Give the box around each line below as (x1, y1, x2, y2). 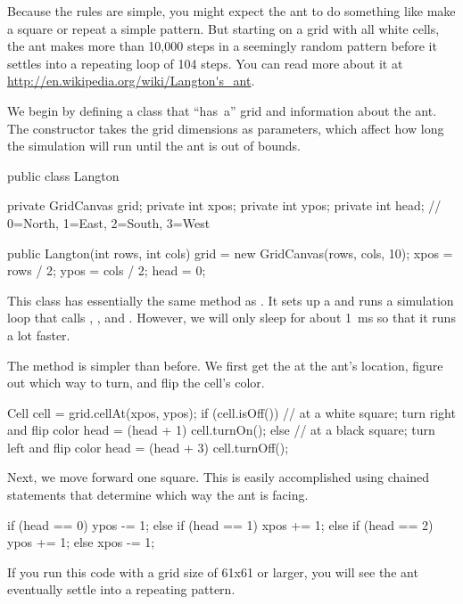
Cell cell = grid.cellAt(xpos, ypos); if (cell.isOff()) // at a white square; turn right (7, 403, 456, 421)
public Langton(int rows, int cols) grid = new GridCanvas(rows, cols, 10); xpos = (7, 243, 453, 262)
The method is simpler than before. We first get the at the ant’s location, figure (7, 355, 443, 374)
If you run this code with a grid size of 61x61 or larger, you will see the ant (7, 562, 418, 581)
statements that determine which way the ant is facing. (7, 486, 309, 504)
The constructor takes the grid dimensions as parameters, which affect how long (7, 118, 444, 137)
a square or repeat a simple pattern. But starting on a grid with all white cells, (7, 19, 440, 37)
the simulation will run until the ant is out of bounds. (7, 136, 301, 155)
